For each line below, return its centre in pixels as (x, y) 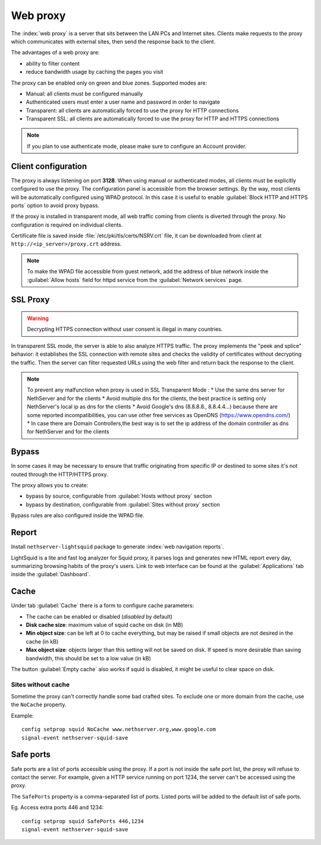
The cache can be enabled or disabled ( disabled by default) (99, 616)
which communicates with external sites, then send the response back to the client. (113, 41)
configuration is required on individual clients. (67, 225)
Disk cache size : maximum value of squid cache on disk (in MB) (105, 625)
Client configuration (49, 166)
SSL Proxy (30, 300)
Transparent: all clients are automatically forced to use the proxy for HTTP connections (132, 110)
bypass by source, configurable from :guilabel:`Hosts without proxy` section (119, 496)
